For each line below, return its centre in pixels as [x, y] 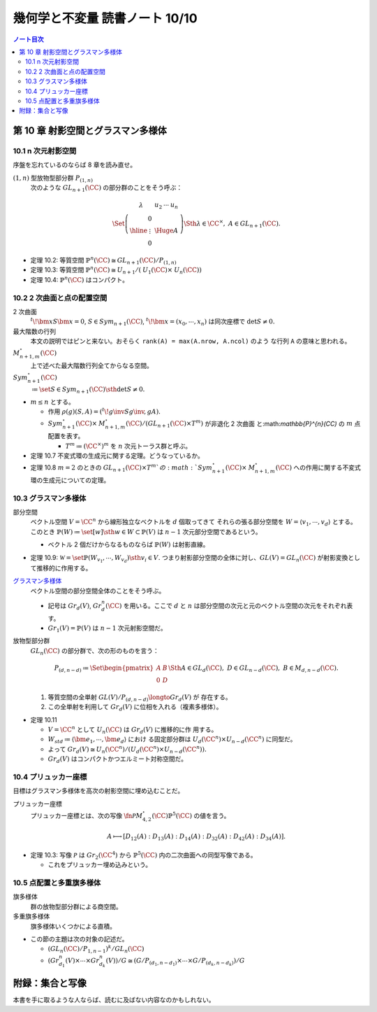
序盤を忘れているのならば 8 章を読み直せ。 [75, 165]
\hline [139, 231]
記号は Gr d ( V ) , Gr [75, 606]
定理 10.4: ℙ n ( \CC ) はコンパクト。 [80, 279]
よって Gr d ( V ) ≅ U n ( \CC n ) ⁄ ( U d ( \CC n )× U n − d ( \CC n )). [127, 750]
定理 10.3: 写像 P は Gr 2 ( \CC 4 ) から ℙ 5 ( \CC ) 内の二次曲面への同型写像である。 [143, 856]
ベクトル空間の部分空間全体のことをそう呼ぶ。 [98, 591]
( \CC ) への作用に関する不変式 [318, 468]
